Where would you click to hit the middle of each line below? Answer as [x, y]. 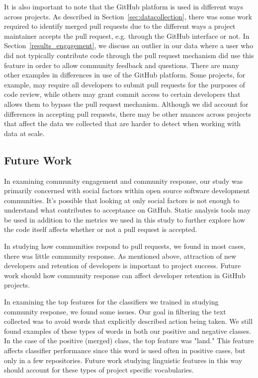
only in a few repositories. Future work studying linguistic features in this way [123, 360]
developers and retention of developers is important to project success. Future [123, 265]
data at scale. [24, 133]
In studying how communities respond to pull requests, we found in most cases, [125, 246]
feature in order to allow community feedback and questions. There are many [122, 65]
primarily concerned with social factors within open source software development [127, 190]
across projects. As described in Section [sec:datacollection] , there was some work [128, 16]
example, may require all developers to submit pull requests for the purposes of [125, 84]
